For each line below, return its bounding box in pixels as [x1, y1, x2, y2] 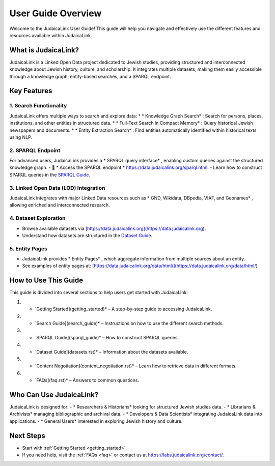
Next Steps [9, 431, 45, 440]
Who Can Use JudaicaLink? [9, 390, 99, 399]
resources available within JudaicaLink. [9, 32, 92, 38]
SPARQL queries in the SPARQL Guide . [9, 171, 90, 178]
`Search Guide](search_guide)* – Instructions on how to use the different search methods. [35, 320, 224, 326]
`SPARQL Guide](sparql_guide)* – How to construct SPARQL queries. [35, 334, 179, 340]
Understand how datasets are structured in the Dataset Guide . [22, 232, 153, 239]
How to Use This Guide [9, 276, 84, 285]
